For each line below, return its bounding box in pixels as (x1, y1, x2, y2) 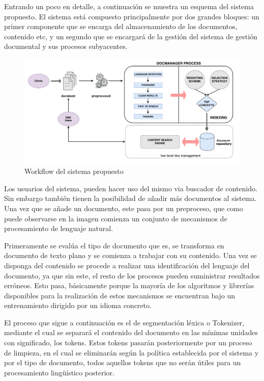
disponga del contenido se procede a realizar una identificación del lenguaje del (4, 260, 250, 270)
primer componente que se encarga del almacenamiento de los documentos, (4, 21, 238, 32)
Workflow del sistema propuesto (24, 166, 124, 176)
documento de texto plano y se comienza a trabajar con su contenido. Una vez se (4, 250, 257, 261)
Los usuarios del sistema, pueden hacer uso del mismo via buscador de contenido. (4, 183, 257, 193)
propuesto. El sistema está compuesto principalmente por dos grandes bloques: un (4, 11, 259, 21)
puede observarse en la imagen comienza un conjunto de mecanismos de (4, 213, 227, 223)
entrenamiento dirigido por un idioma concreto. (4, 300, 152, 311)
